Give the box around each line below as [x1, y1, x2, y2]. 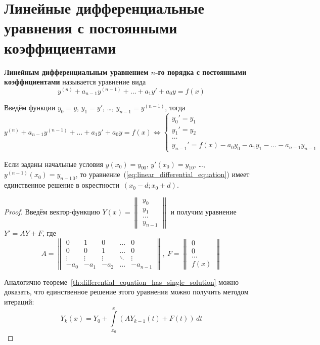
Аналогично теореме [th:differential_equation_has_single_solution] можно [4, 276, 239, 287]
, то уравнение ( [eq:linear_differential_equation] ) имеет [75, 169, 250, 180]
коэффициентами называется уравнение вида [4, 76, 146, 87]
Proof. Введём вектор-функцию [4, 206, 100, 217]
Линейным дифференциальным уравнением [4, 66, 149, 77]
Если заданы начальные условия [4, 158, 103, 169]
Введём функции [4, 102, 56, 112]
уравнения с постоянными [4, 17, 177, 38]
